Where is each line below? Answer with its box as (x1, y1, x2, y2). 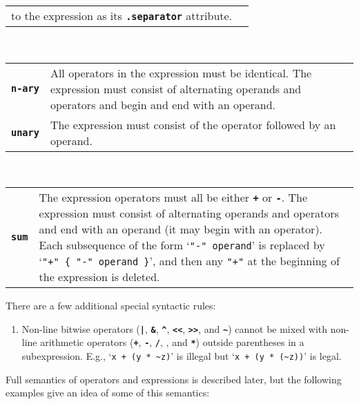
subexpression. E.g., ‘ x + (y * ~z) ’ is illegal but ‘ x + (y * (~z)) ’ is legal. (21, 349, 342, 363)
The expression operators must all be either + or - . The (39, 189, 308, 206)
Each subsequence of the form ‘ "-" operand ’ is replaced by (39, 237, 325, 253)
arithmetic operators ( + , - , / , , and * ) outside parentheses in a (40, 335, 304, 349)
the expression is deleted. (39, 269, 160, 285)
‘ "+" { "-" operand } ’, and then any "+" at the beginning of (39, 253, 340, 269)
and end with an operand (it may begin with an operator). (39, 221, 322, 238)
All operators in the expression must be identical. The (50, 64, 312, 81)
